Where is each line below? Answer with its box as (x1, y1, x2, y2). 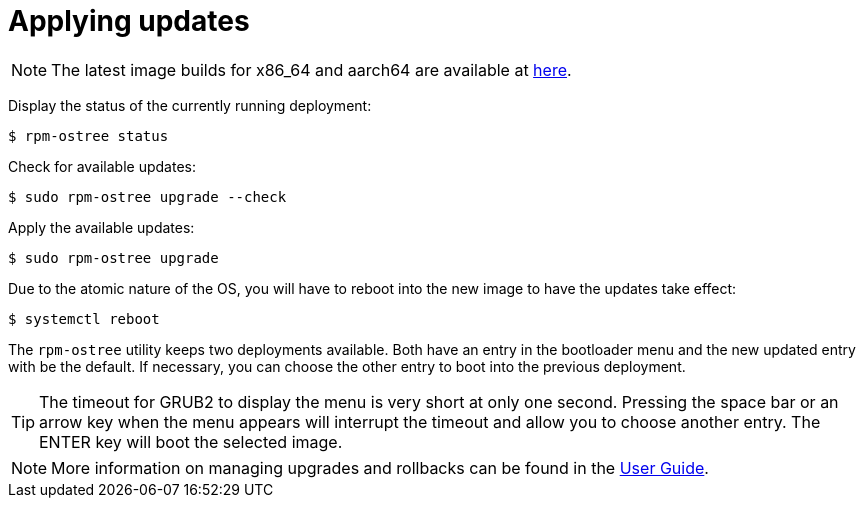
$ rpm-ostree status (8, 127, 169, 144)
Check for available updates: (8, 157, 196, 175)
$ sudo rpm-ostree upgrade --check (8, 188, 287, 205)
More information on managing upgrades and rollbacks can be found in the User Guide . (51, 457, 709, 478)
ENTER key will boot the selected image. (39, 431, 343, 452)
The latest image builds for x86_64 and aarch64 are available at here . (51, 59, 572, 80)
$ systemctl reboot (8, 310, 160, 327)
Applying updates (8, 4, 250, 38)
